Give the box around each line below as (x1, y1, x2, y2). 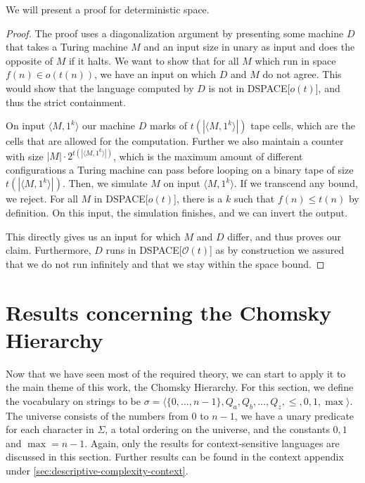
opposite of (6, 53, 53, 67)
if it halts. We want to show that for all (68, 53, 239, 67)
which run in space (255, 53, 336, 67)
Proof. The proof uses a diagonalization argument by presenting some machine (6, 25, 344, 40)
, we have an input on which (94, 67, 217, 82)
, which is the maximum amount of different (113, 148, 303, 163)
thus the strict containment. (6, 94, 126, 109)
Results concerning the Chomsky (6, 297, 332, 326)
